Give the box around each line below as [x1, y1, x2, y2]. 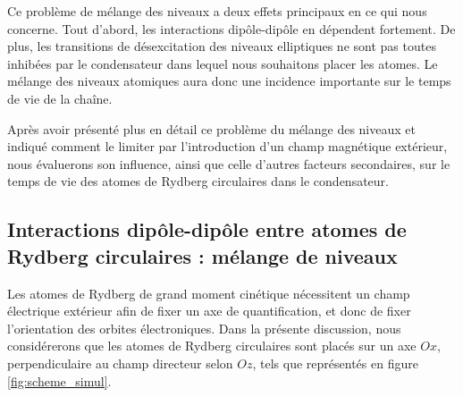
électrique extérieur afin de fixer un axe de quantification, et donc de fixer [7, 301, 411, 320]
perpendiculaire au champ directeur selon [7, 353, 233, 372]
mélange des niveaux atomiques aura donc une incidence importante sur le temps [7, 72, 451, 90]
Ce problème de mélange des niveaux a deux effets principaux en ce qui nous [7, 2, 427, 20]
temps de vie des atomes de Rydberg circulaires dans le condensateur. [7, 172, 389, 190]
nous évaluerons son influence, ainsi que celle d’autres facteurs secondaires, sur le [7, 154, 450, 173]
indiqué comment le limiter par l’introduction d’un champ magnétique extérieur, [7, 137, 448, 156]
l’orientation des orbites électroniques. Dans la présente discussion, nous [7, 318, 401, 337]
